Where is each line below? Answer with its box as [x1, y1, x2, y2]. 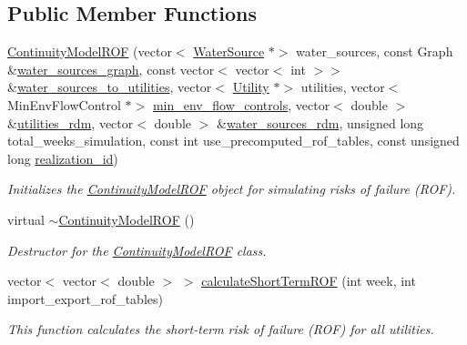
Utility [232, 77, 269, 96]
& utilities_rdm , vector [7, 113, 134, 132]
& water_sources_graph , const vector [7, 59, 215, 78]
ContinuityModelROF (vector [7, 42, 172, 61]
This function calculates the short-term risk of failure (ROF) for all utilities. [7, 320, 434, 339]
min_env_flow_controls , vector [152, 95, 330, 114]
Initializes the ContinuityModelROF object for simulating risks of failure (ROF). [7, 179, 456, 198]
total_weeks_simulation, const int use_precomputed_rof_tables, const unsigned [7, 131, 460, 150]
